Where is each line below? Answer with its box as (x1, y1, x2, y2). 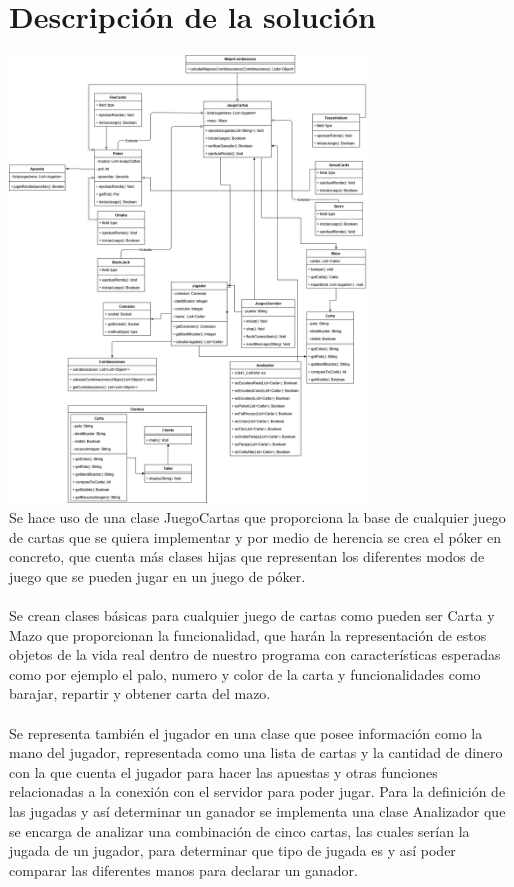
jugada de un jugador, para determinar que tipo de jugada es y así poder (9, 840, 456, 861)
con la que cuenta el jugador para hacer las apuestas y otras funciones (9, 761, 438, 782)
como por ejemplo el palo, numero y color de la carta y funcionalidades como (9, 663, 481, 684)
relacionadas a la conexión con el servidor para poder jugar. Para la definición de (9, 781, 506, 802)
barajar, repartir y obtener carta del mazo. (9, 683, 271, 704)
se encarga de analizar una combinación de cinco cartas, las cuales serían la (9, 820, 470, 841)
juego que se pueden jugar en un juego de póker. (9, 565, 306, 586)
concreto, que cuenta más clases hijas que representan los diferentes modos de (9, 546, 485, 567)
